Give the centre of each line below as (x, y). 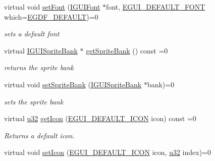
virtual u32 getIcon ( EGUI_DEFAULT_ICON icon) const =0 (100, 118)
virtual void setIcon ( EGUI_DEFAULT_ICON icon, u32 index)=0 (107, 152)
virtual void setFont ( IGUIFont (52, 7)
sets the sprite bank (34, 101)
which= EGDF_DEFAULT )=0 (51, 16)
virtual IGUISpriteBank (41, 50)
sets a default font (32, 34)
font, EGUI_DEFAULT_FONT (156, 7)
